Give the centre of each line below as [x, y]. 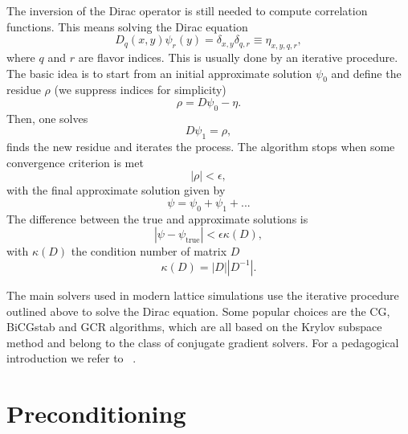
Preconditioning [96, 414]
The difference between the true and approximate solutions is [157, 218]
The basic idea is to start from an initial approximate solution [159, 73]
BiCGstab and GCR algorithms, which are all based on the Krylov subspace [194, 327]
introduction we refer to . [71, 358]
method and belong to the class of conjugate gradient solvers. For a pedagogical [203, 342]
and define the [366, 73]
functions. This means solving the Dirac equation [127, 26]
